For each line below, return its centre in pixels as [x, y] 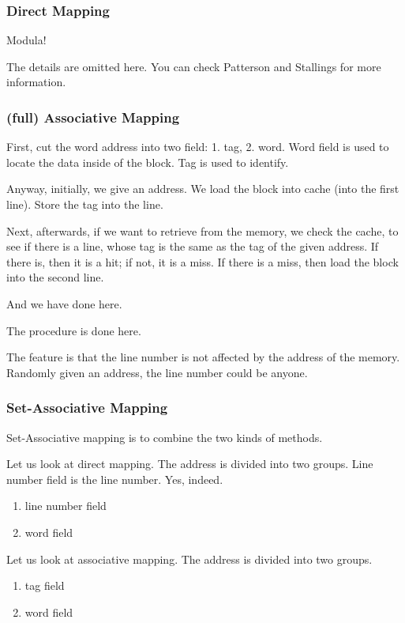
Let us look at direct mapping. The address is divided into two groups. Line [190, 464]
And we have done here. [64, 303]
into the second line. [55, 277]
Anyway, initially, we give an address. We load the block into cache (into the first [203, 189]
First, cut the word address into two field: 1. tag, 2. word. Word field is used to [198, 147]
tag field [45, 585]
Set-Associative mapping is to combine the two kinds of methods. [165, 437]
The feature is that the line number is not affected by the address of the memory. [203, 357]
